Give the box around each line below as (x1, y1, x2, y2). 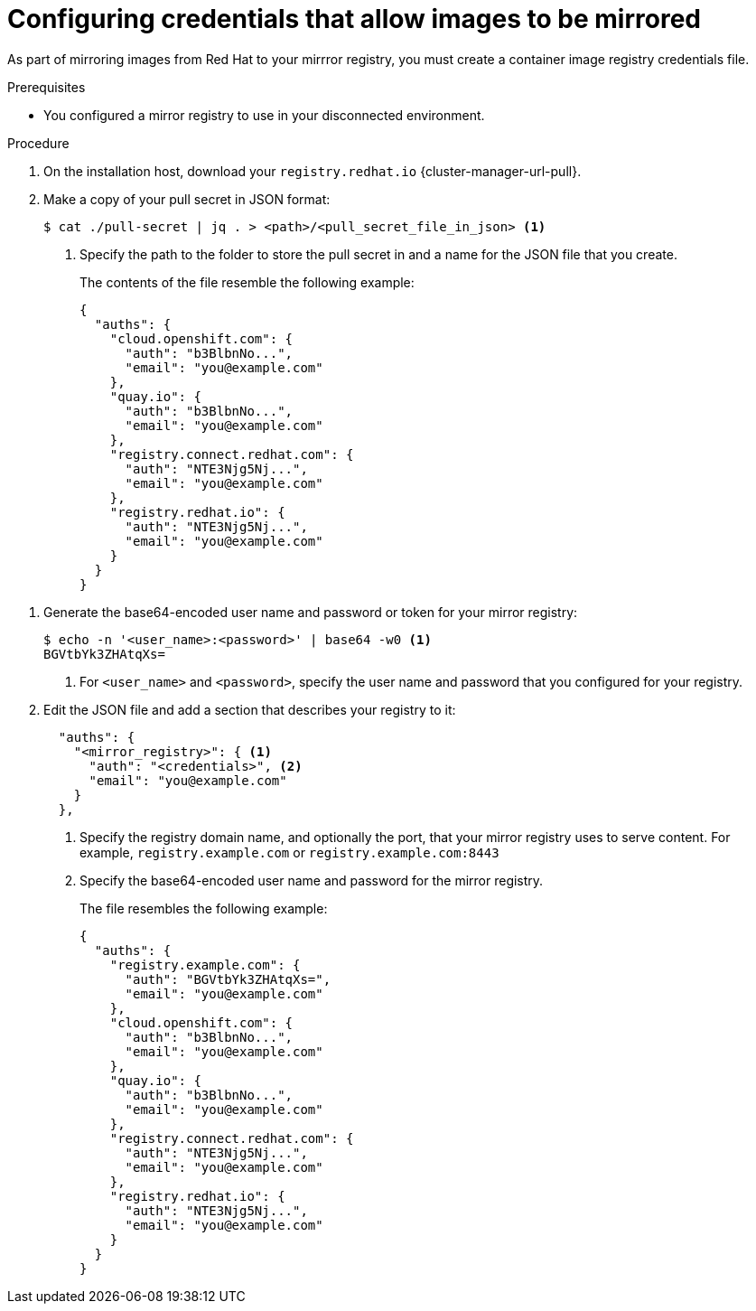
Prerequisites (7, 79, 86, 95)
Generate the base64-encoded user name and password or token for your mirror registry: (43, 604, 578, 620)
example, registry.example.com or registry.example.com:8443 (79, 844, 499, 860)
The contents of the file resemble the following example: (79, 274, 415, 290)
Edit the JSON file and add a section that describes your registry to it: (43, 701, 456, 717)
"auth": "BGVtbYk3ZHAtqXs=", (125, 971, 331, 987)
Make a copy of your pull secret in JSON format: (43, 191, 331, 207)
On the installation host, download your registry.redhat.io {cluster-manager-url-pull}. (43, 163, 582, 179)
